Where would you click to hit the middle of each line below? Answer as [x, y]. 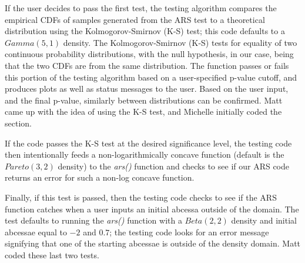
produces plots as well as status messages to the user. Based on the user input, [147, 89]
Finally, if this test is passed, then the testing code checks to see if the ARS [141, 197]
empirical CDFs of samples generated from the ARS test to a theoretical [135, 19]
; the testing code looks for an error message [189, 232]
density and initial [264, 220]
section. [18, 123]
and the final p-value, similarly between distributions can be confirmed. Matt [144, 100]
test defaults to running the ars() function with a [93, 220]
